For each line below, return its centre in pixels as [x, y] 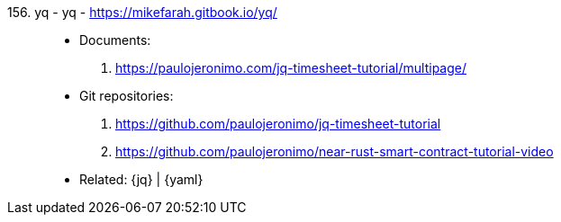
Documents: [115, 40]
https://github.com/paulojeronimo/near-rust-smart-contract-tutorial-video [335, 151]
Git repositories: [127, 96]
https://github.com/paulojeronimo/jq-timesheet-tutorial [278, 124]
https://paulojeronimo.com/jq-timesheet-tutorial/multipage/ [291, 68]
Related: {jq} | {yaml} [141, 179]
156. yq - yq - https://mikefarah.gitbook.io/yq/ [142, 12]
